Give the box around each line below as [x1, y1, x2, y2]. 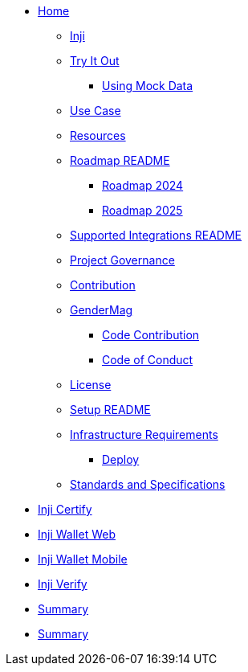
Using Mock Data [102, 79, 193, 92]
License [70, 378, 112, 391]
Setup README [70, 403, 151, 416]
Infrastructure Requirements [70, 428, 218, 441]
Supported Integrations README [70, 228, 242, 242]
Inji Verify [38, 577, 87, 591]
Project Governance [70, 253, 175, 267]
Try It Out [70, 54, 120, 68]
